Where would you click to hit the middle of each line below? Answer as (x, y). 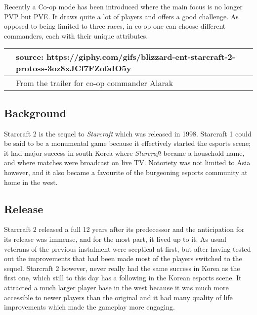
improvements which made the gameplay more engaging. (89, 307)
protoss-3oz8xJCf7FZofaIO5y (74, 68)
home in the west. (31, 182)
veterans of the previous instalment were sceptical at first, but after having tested (128, 248)
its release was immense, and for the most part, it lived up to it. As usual (115, 239)
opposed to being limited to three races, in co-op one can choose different (115, 26)
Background (35, 112)
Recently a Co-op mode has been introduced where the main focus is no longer (123, 6)
